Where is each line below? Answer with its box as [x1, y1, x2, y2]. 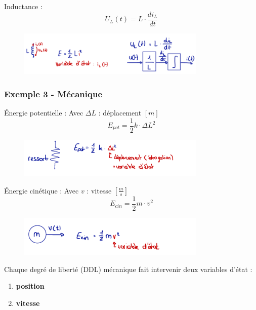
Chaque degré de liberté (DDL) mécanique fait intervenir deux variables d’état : [4, 263, 252, 274]
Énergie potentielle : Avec [4, 107, 83, 118]
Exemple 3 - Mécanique [4, 87, 103, 100]
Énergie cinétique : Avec [4, 185, 79, 196]
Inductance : [4, 1, 42, 11]
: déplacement [98, 107, 142, 118]
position [16, 281, 45, 291]
